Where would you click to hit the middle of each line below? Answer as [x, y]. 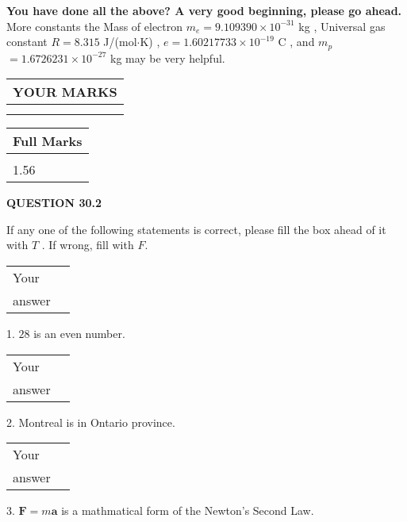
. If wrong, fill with [88, 245]
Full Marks [48, 141]
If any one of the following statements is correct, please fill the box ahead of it [196, 229]
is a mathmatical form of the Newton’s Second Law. [188, 510]
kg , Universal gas [342, 26]
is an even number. [79, 334]
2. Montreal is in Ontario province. [91, 422]
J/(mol [120, 42]
